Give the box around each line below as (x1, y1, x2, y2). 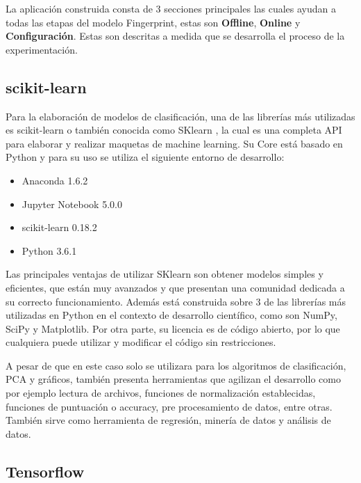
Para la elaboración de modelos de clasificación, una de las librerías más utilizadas (6, 109, 355, 123)
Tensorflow (6, 460, 85, 482)
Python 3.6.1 (22, 243, 77, 258)
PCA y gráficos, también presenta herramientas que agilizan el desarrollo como (6, 372, 341, 386)
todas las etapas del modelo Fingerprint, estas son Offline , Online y (6, 15, 301, 29)
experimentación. (6, 42, 78, 56)
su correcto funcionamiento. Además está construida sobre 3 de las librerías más (6, 294, 346, 308)
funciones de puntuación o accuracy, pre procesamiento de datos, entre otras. (6, 399, 333, 413)
